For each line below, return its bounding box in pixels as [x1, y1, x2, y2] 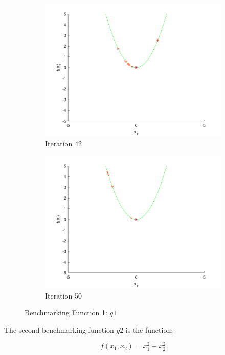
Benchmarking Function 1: [25, 307, 107, 318]
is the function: [125, 324, 173, 335]
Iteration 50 [45, 290, 82, 301]
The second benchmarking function [4, 324, 114, 335]
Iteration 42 [45, 138, 82, 149]
